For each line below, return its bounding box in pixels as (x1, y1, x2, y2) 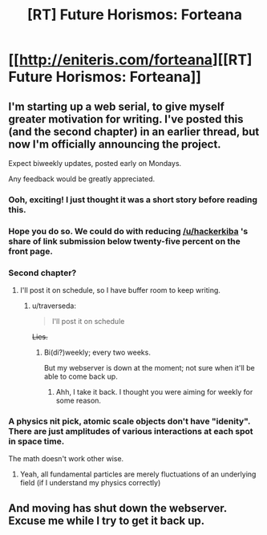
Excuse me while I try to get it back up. (8, 513, 205, 527)
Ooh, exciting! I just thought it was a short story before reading (8, 194, 258, 205)
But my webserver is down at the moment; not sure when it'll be (43, 363, 255, 373)
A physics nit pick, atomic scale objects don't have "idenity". (8, 415, 251, 427)
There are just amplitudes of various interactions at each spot (8, 426, 254, 437)
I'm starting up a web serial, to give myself (8, 99, 225, 113)
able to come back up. (43, 371, 118, 382)
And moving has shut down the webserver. (8, 501, 227, 515)
